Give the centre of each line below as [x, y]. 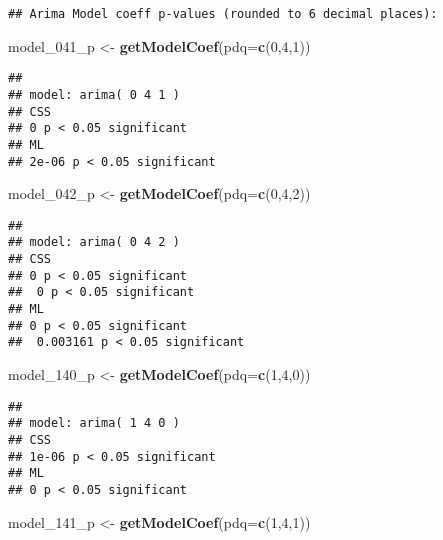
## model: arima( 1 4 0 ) [94, 423]
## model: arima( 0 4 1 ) [94, 94]
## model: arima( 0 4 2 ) [94, 242]
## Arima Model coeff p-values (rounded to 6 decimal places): [223, 14]
